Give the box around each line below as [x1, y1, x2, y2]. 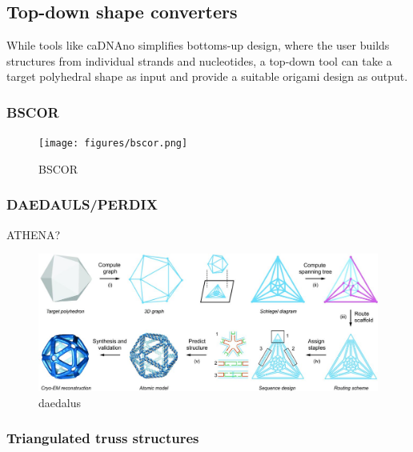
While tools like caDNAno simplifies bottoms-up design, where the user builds [6, 37, 390, 54]
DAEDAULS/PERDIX [6, 194, 158, 214]
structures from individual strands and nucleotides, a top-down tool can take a [6, 52, 392, 69]
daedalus [38, 394, 81, 410]
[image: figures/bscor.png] [38, 138, 188, 150]
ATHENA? [6, 226, 61, 242]
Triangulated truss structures [6, 428, 199, 448]
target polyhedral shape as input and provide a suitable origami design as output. [6, 68, 408, 85]
